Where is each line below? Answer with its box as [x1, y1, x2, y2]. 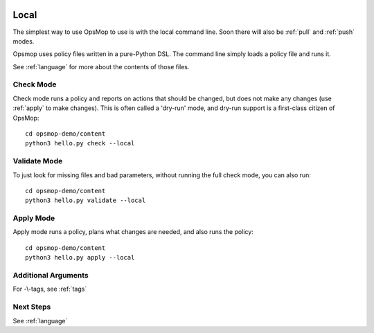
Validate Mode [12, 156, 63, 166]
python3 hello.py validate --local [25, 197, 146, 204]
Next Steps [12, 302, 51, 312]
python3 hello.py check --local [25, 139, 135, 147]
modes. [12, 37, 35, 45]
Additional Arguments [12, 271, 89, 280]
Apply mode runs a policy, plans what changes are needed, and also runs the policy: [12, 228, 254, 236]
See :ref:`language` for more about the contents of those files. [12, 62, 190, 71]
